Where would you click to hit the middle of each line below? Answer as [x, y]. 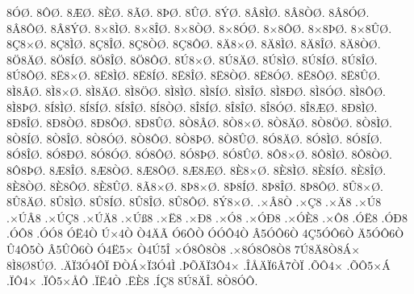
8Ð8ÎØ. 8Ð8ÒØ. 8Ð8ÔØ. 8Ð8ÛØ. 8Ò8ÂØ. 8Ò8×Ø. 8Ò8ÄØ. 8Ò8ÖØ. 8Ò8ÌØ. [199, 123]
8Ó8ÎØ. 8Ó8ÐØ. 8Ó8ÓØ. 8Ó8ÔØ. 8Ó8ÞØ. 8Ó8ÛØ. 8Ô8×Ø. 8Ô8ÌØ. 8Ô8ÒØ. [199, 154]
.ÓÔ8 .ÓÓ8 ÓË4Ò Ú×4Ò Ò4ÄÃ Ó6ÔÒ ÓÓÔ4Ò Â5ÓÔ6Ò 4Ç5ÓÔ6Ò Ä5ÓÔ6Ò [205, 233]
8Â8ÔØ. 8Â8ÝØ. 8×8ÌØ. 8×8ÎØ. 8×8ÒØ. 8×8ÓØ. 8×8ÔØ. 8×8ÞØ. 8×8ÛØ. [199, 28]
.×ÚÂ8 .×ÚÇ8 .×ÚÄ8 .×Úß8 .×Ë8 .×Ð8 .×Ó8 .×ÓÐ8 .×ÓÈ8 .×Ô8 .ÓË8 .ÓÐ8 [207, 217]
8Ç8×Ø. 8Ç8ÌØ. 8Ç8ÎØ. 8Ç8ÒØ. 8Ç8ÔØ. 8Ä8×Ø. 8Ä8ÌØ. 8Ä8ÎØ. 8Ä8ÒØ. [194, 44]
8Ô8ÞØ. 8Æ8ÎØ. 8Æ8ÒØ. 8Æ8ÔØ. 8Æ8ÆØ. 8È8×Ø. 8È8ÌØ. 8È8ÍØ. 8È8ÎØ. [197, 170]
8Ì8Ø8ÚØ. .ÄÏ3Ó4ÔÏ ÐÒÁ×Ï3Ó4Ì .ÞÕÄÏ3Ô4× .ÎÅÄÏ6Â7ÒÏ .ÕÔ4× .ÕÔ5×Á [199, 265]
